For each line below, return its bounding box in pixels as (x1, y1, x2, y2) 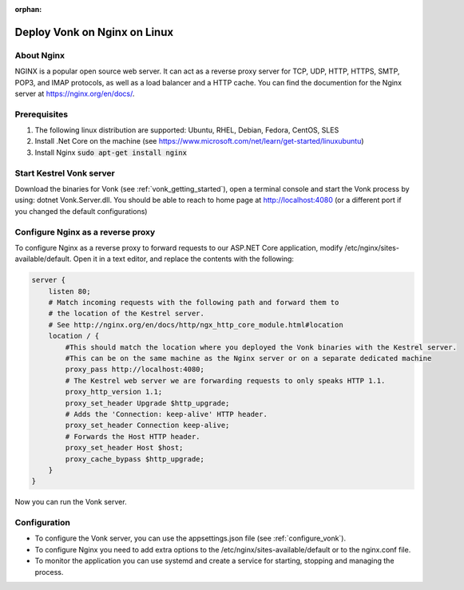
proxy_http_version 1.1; (65, 387, 163, 397)
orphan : (14, 5, 42, 14)
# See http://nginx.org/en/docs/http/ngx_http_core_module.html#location (48, 320, 343, 329)
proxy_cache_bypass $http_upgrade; (65, 454, 205, 463)
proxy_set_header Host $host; (65, 443, 184, 453)
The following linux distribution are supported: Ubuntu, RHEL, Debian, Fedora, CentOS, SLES (34, 125, 339, 135)
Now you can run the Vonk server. (14, 497, 127, 507)
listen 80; (48, 287, 91, 295)
